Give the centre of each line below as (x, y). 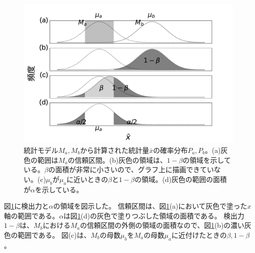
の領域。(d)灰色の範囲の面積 (181, 179)
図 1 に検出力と (26, 206)
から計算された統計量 (115, 150)
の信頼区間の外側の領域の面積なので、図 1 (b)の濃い (162, 225)
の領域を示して (207, 160)
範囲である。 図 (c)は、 (54, 235)
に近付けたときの (199, 235)
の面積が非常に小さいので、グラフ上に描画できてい (131, 169)
